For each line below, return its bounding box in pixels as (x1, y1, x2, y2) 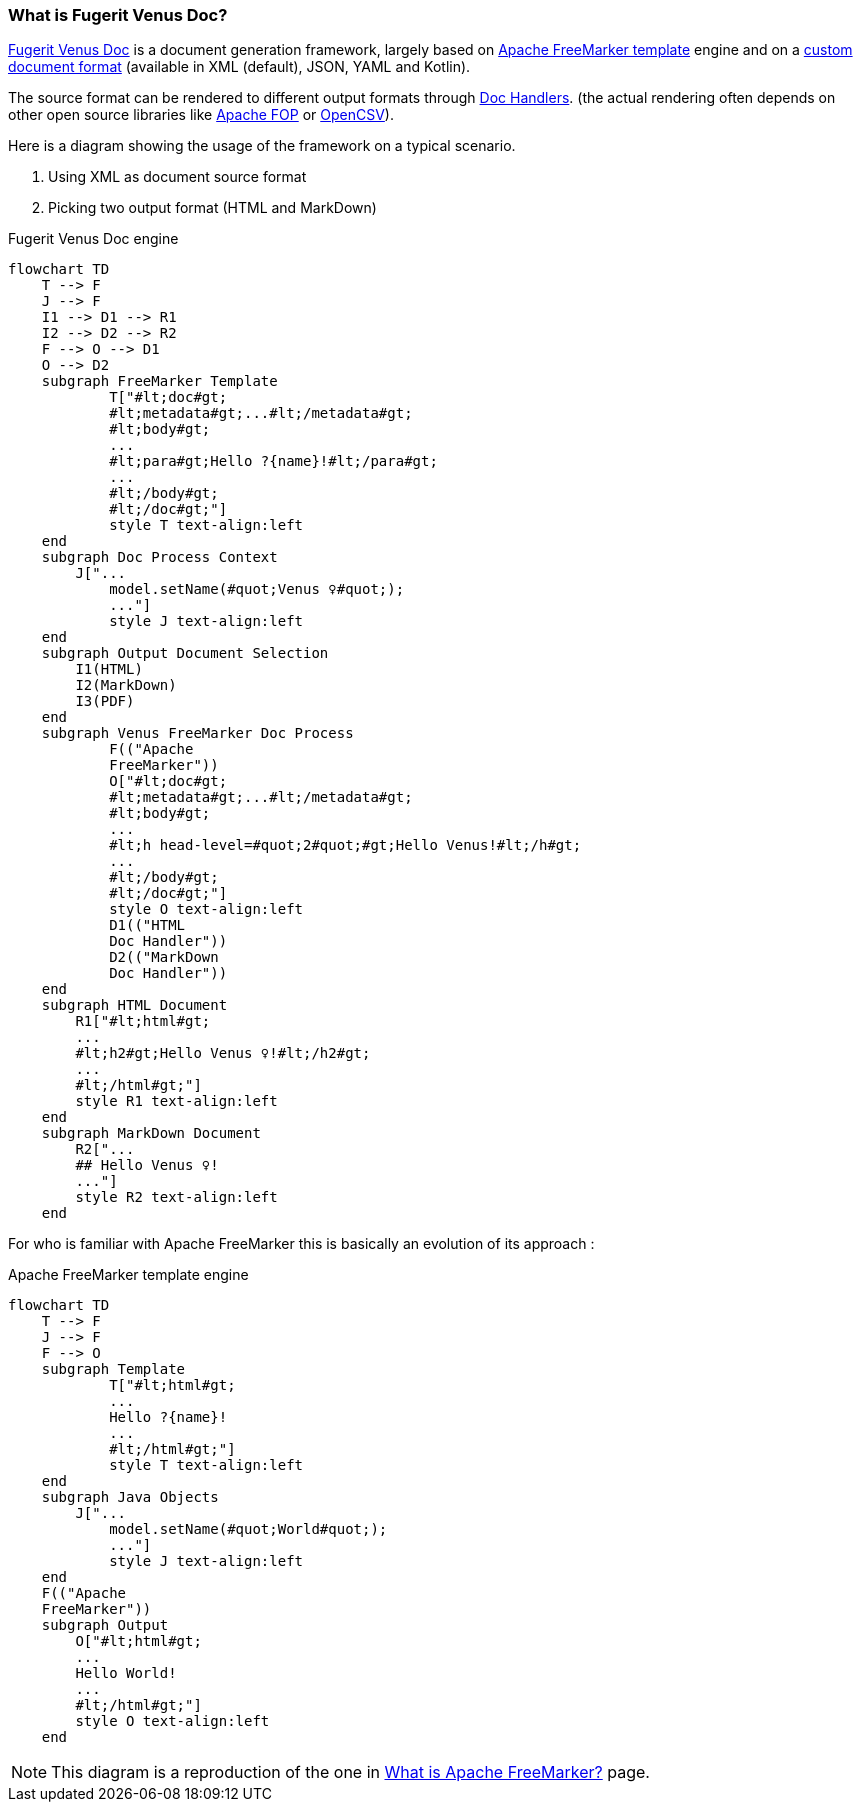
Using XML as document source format (48, 168, 307, 186)
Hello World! (75, 1665, 177, 1682)
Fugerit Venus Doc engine (8, 230, 179, 248)
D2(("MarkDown (109, 949, 219, 966)
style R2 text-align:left (75, 1189, 278, 1206)
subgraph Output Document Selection (41, 645, 329, 662)
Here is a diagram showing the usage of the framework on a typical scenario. (8, 137, 516, 155)
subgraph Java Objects (41, 1489, 219, 1506)
